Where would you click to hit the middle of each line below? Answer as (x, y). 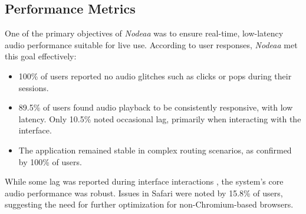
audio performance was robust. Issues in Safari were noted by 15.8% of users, (144, 193)
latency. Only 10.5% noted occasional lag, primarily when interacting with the (160, 118)
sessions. (34, 87)
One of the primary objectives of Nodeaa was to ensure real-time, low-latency (144, 33)
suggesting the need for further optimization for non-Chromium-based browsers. (149, 204)
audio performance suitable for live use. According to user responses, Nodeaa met (151, 44)
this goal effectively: (41, 56)
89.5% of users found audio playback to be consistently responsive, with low (156, 107)
